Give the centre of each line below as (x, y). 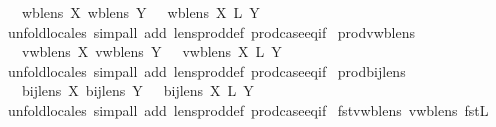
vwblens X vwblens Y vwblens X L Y (151, 51)
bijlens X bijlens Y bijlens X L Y (137, 90)
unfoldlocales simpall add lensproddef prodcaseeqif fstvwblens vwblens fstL (248, 109)
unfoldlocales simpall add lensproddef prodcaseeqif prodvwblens (211, 31)
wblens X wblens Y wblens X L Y (140, 12)
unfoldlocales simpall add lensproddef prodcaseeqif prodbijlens (206, 70)
